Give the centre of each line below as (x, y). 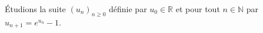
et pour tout (198, 9)
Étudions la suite (35, 9)
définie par (128, 9)
